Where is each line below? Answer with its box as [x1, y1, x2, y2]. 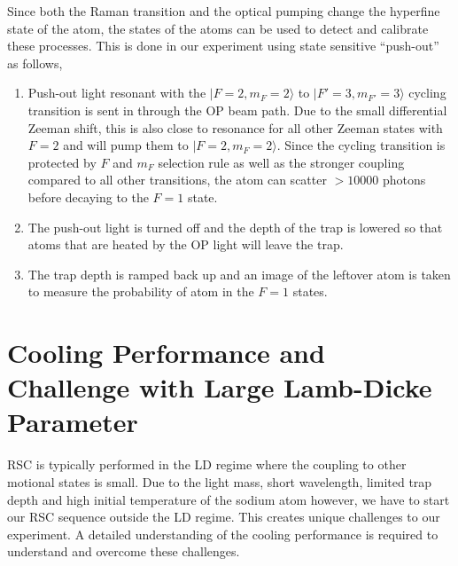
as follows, [7, 53, 63, 72]
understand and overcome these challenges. [7, 542, 240, 561]
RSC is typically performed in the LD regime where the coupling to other [7, 455, 407, 474]
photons [382, 170, 426, 189]
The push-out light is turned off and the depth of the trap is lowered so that [27, 217, 443, 236]
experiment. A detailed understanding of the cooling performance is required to [7, 524, 439, 543]
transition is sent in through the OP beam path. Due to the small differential [27, 100, 447, 119]
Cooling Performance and [7, 334, 325, 371]
